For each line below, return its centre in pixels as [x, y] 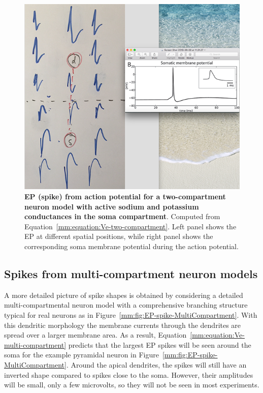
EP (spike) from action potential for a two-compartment [125, 196]
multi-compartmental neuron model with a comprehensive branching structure [126, 305]
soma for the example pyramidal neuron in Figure [81, 355]
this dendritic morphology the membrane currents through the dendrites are [123, 325]
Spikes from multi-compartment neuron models [131, 274]
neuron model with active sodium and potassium [112, 206]
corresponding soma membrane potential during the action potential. [131, 246]
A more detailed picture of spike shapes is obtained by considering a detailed [124, 295]
